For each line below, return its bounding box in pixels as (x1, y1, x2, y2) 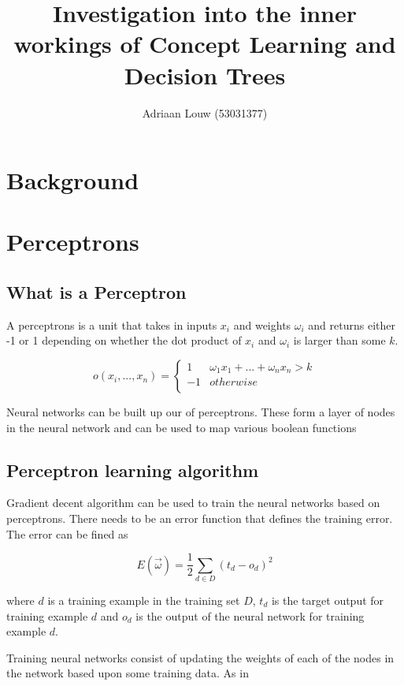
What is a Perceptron (6, 280, 187, 304)
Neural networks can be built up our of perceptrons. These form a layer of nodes (6, 404, 395, 420)
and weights (233, 316, 291, 333)
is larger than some (293, 332, 386, 349)
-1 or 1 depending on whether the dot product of (6, 332, 242, 349)
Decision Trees (124, 58, 286, 91)
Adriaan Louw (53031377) (142, 104, 268, 121)
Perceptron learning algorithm (6, 457, 259, 482)
